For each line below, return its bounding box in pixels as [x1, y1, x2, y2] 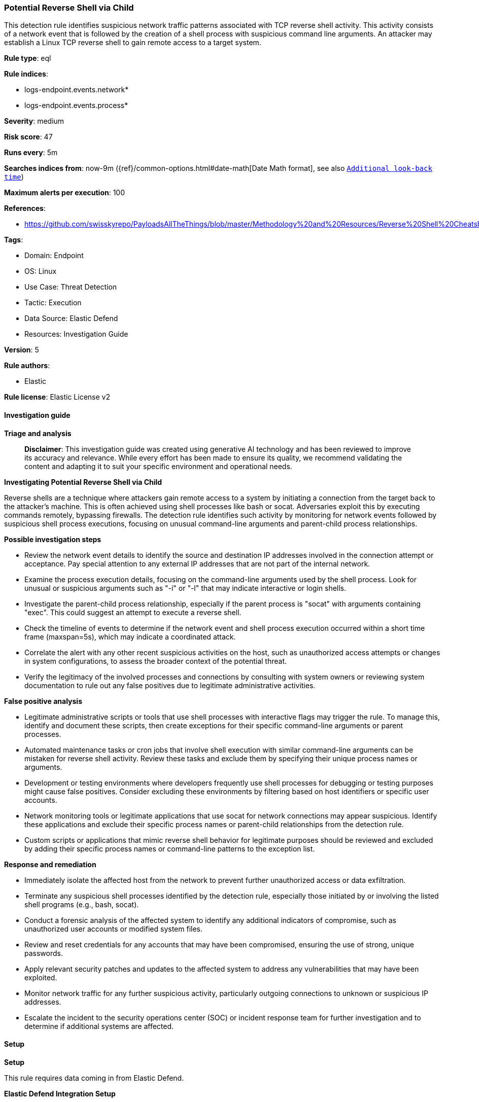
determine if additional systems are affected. [24, 1021, 174, 1030]
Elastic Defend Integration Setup [4, 1089, 116, 1098]
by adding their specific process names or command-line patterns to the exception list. [24, 844, 315, 853]
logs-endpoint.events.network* [24, 85, 129, 94]
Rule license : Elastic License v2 [4, 393, 110, 402]
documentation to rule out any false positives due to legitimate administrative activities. [24, 681, 316, 690]
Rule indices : [4, 69, 48, 79]
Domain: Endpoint [24, 251, 84, 260]
